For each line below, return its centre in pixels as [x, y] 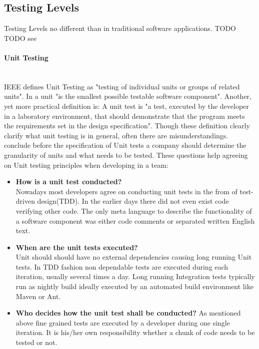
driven [25, 201]
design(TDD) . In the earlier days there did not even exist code [133, 201]
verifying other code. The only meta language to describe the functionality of [134, 210]
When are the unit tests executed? [77, 247]
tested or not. [36, 342]
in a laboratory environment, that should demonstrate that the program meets [124, 116]
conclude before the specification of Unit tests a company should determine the [125, 145]
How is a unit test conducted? [69, 181]
